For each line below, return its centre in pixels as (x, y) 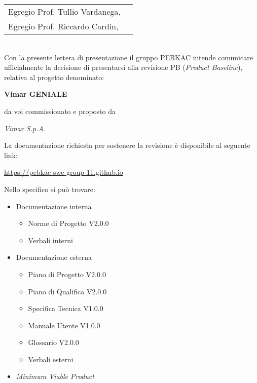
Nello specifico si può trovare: (50, 189)
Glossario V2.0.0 (53, 342)
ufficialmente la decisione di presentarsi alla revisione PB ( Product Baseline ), (123, 67)
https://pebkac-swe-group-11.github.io (64, 172)
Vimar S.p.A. (25, 128)
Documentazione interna (54, 206)
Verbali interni (50, 240)
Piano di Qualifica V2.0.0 (67, 291)
